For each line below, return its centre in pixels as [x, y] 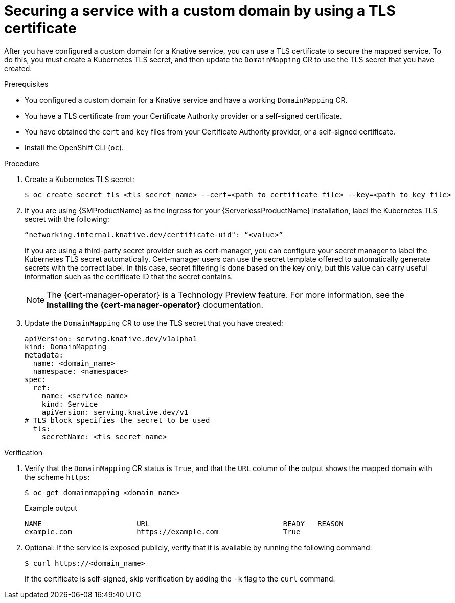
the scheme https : [57, 477]
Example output [51, 508]
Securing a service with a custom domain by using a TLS [200, 11]
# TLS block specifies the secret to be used [117, 420]
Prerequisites [26, 84]
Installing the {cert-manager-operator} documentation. [155, 305]
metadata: [44, 355]
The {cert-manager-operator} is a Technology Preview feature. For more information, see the [225, 294]
